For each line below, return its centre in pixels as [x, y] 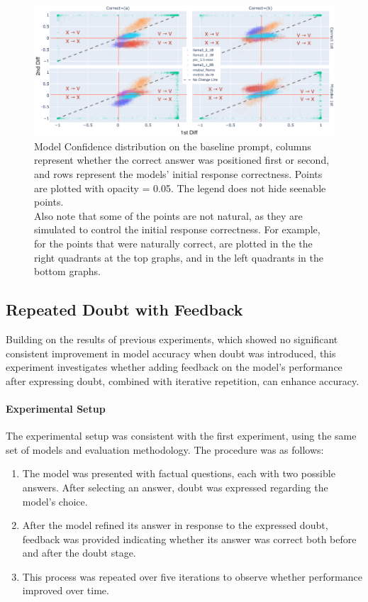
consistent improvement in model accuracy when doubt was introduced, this [171, 353]
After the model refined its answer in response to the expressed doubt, [175, 525]
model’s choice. [55, 501]
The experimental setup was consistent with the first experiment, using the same [181, 436]
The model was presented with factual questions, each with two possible [179, 473]
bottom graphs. [67, 271]
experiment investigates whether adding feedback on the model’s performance [174, 367]
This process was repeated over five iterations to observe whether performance [192, 576]
